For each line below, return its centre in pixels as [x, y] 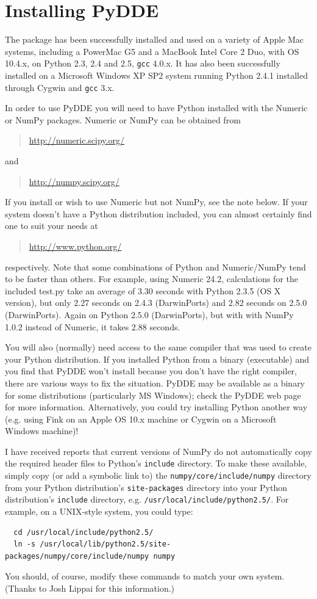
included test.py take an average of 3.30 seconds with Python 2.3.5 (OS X [143, 290]
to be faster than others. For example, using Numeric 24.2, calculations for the [151, 279]
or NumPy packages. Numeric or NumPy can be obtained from [123, 119]
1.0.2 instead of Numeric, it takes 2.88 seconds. [93, 326]
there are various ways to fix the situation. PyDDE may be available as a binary [155, 383]
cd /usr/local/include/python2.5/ [84, 532]
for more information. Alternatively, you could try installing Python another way [156, 407]
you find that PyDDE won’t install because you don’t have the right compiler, [151, 371]
